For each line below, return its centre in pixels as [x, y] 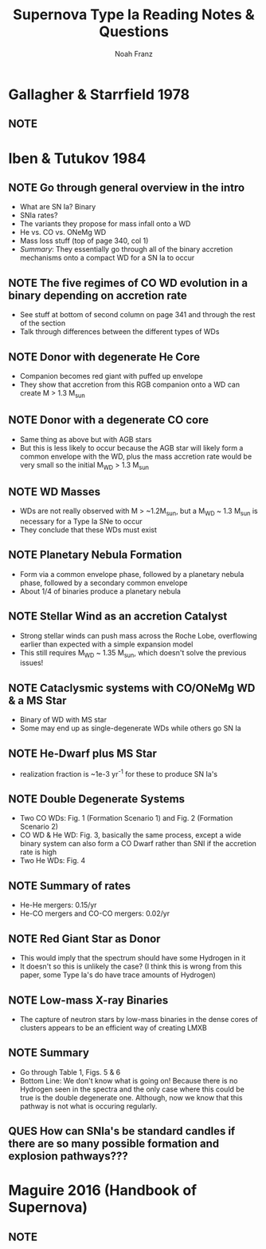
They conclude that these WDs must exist [88, 530]
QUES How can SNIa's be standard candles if [122, 1131]
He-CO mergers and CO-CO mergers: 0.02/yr [94, 913]
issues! [31, 663]
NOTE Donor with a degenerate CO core [109, 420]
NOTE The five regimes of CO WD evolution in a [128, 282]
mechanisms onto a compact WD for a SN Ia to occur [107, 258]
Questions [134, 32]
